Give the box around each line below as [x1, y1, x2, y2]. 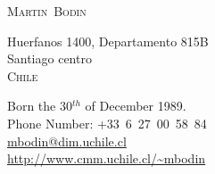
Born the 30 [7, 96, 72, 115]
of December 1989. [85, 96, 186, 115]
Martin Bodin [7, 2, 87, 20]
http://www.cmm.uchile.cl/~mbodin [7, 149, 206, 168]
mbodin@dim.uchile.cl [7, 131, 127, 150]
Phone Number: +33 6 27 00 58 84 [7, 113, 207, 132]
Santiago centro [7, 49, 92, 68]
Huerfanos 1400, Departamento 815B [7, 31, 209, 50]
